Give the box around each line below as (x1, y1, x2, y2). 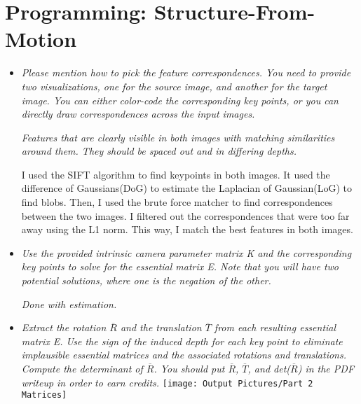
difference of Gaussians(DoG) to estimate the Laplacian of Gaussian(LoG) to (21, 181, 353, 195)
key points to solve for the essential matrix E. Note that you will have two (21, 259, 339, 274)
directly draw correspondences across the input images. (21, 106, 255, 121)
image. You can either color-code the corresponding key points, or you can (21, 92, 339, 107)
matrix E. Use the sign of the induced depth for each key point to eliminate (21, 333, 343, 348)
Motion (5, 25, 77, 53)
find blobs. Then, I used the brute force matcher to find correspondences (21, 195, 333, 209)
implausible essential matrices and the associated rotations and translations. (21, 347, 346, 362)
